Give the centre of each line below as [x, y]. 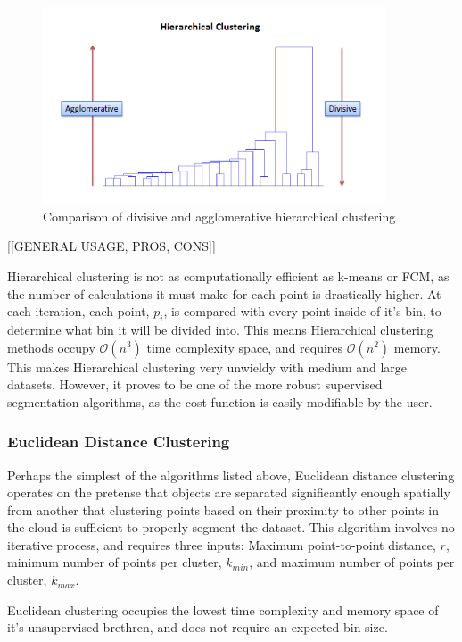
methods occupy [51, 347]
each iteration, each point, [78, 311]
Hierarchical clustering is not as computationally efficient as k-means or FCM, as [228, 275]
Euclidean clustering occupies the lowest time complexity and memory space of [223, 609]
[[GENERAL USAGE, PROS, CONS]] [111, 246]
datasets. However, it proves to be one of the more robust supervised [195, 384]
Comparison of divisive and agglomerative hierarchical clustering [219, 216]
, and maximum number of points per [352, 562]
